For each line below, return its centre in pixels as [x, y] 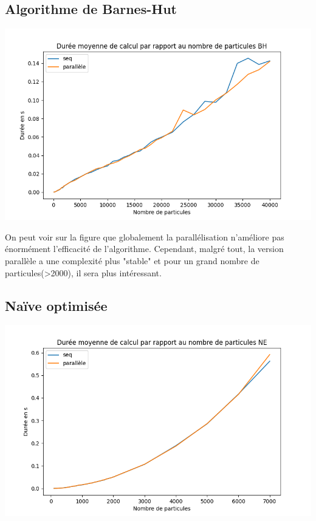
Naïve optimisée [56, 305]
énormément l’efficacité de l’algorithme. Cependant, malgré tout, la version [144, 249]
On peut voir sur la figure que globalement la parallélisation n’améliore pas [145, 237]
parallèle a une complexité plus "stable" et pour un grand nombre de [132, 260]
